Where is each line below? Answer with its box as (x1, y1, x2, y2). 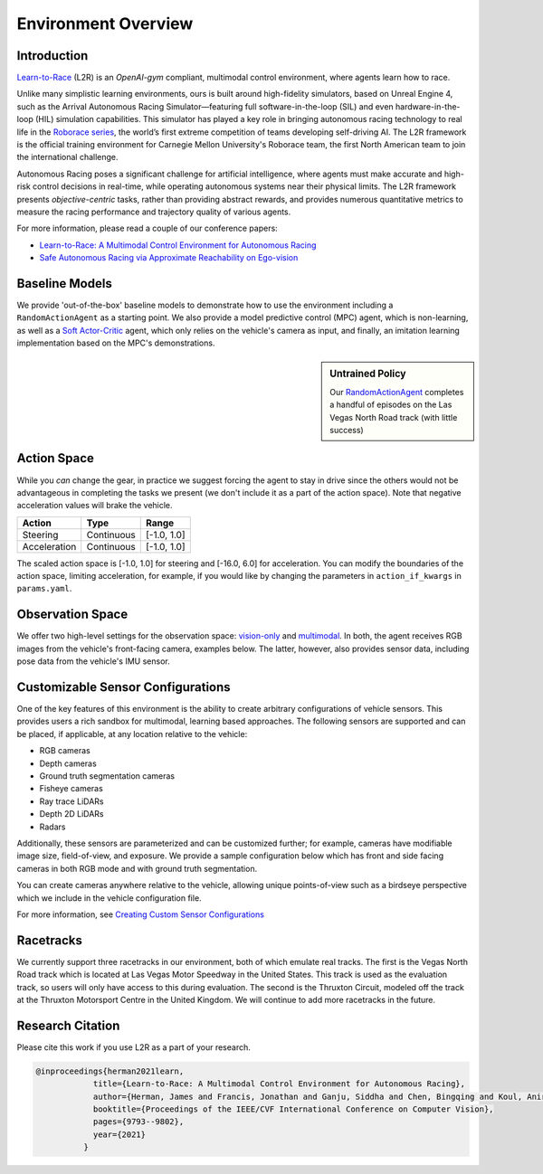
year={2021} (92, 1129, 147, 1140)
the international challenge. (16, 152, 119, 163)
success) (329, 425, 364, 436)
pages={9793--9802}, (92, 1117, 185, 1127)
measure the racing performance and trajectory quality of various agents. (16, 206, 291, 217)
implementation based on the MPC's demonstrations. (16, 337, 215, 348)
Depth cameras (39, 758, 97, 769)
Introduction (16, 48, 89, 63)
